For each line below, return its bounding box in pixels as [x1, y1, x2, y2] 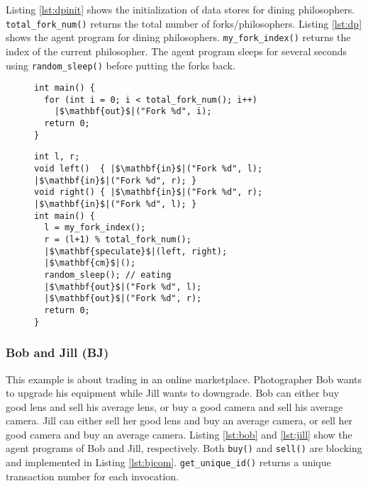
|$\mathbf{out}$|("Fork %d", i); [54, 106, 212, 117]
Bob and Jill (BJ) [6, 344, 109, 361]
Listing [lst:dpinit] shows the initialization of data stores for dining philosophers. [6, 2, 355, 16]
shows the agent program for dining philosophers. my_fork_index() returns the [6, 30, 351, 45]
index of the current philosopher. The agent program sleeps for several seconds [6, 43, 347, 58]
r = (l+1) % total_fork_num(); [44, 234, 191, 245]
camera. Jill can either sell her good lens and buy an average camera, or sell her [6, 413, 353, 428]
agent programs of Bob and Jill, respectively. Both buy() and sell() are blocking [6, 441, 362, 456]
